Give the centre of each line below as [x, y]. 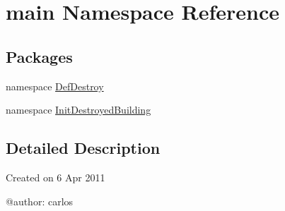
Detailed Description [83, 148]
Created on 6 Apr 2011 [56, 177]
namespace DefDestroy [55, 86]
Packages [39, 56]
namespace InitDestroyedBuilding [78, 110]
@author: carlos [40, 201]
